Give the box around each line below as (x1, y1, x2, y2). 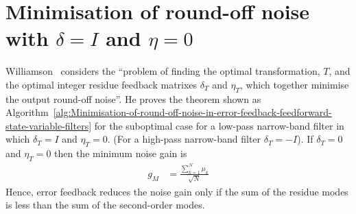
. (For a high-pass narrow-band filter (107, 132, 261, 146)
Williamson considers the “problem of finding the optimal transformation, (5, 64, 320, 78)
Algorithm (5, 105, 49, 119)
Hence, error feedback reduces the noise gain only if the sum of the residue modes (5, 184, 348, 198)
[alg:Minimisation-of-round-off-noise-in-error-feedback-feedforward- (53, 105, 332, 119)
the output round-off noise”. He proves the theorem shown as (5, 91, 261, 106)
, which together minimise (239, 77, 349, 91)
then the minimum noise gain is (54, 146, 187, 160)
